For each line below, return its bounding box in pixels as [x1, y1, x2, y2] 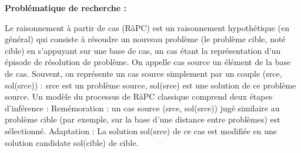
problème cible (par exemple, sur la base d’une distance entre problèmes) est [5, 113, 280, 125]
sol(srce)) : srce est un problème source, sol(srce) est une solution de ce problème [5, 79, 296, 91]
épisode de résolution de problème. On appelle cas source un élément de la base [5, 56, 291, 68]
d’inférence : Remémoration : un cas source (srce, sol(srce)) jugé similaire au [5, 101, 280, 114]
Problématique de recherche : [5, 2, 126, 13]
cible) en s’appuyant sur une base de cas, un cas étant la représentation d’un [5, 44, 281, 56]
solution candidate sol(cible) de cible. [5, 136, 139, 148]
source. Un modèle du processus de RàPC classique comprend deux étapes [5, 90, 273, 103]
